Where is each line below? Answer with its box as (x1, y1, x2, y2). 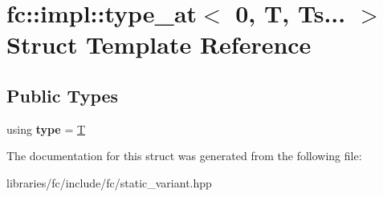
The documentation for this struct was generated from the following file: (6, 147, 362, 164)
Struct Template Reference (6, 28, 312, 61)
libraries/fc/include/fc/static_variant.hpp (6, 174, 212, 191)
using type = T (6, 120, 86, 137)
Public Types (6, 82, 119, 107)
